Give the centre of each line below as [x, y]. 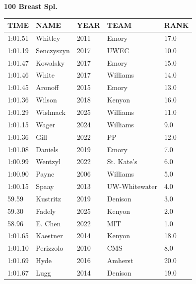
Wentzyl [48, 161]
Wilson [46, 100]
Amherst [120, 260]
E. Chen [48, 223]
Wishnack [51, 112]
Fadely [46, 211]
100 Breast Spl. [31, 6]
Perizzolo [50, 248]
